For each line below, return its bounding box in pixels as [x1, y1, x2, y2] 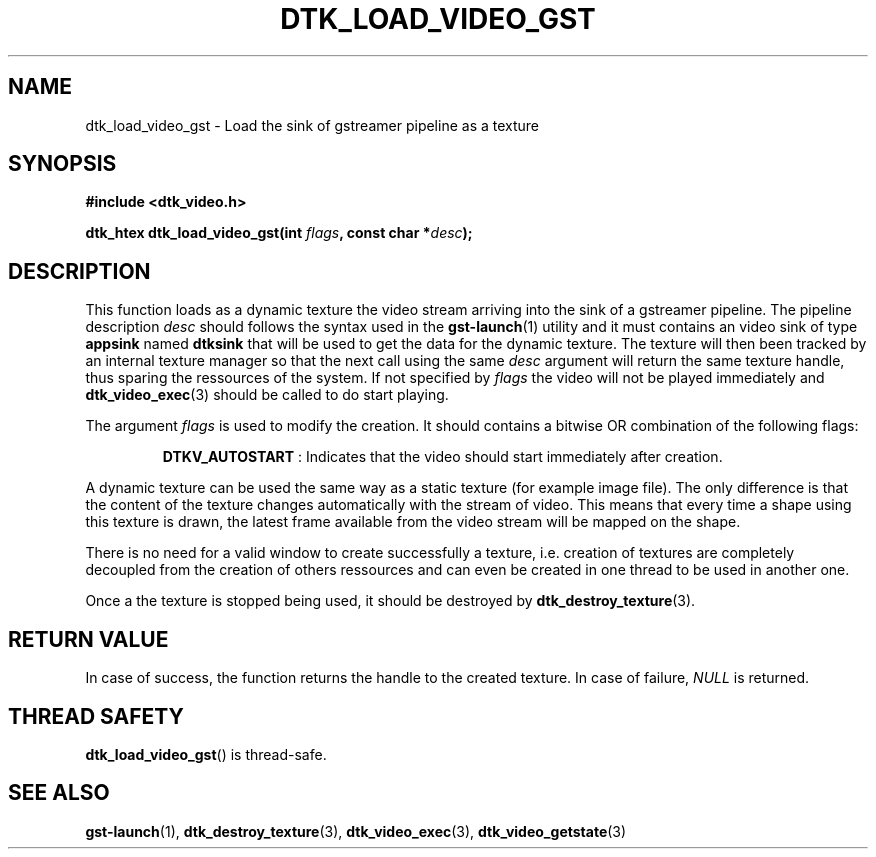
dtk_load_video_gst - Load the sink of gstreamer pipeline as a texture [85, 116, 540, 134]
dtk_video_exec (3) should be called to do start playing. [85, 386, 449, 404]
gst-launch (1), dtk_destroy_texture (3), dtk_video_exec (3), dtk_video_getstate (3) [85, 822, 627, 840]
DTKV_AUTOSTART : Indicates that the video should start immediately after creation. [162, 448, 723, 466]
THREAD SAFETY [8, 703, 184, 729]
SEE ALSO [8, 780, 110, 806]
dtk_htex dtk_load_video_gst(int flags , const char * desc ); [85, 224, 473, 242]
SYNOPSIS [8, 151, 117, 177]
